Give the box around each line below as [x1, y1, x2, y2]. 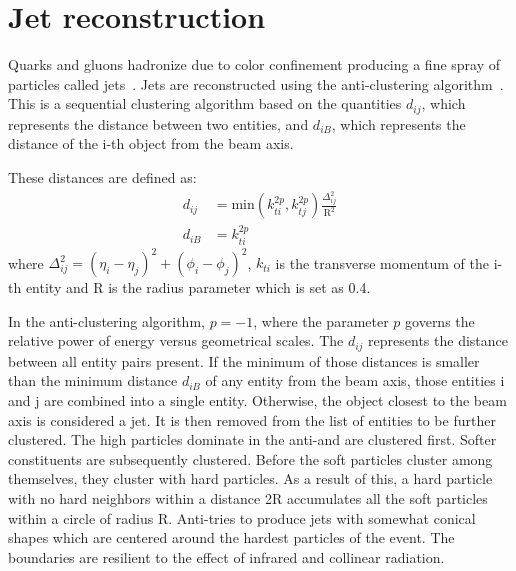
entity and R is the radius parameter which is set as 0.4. [25, 277, 371, 298]
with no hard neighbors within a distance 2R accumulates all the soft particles [8, 488, 488, 509]
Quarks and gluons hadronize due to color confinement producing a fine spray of [8, 54, 501, 75]
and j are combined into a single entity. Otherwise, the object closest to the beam [8, 390, 507, 411]
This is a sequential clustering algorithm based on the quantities [8, 93, 402, 114]
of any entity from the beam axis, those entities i [205, 370, 505, 391]
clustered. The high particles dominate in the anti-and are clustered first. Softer [8, 429, 497, 450]
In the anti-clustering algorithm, [8, 310, 205, 331]
